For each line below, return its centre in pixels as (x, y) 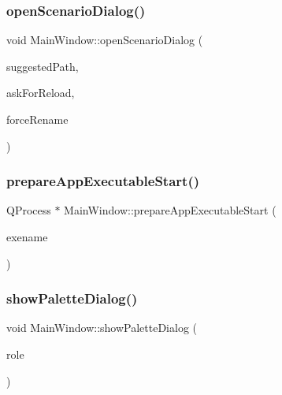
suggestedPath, (43, 66)
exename (27, 237)
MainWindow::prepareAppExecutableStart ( (170, 210)
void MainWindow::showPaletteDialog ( (102, 328)
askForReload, (41, 93)
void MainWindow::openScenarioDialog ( (105, 40)
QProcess (29, 210)
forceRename (37, 119)
